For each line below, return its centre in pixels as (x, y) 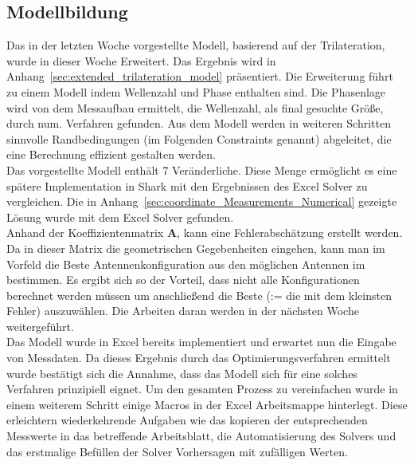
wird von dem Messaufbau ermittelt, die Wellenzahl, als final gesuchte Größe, (195, 107)
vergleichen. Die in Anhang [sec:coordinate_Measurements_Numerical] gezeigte (202, 201)
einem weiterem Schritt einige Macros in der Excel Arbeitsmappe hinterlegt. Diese (207, 404)
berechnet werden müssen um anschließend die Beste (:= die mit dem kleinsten (199, 295)
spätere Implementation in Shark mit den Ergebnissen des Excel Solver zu (187, 185)
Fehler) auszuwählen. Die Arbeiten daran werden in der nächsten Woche (183, 311)
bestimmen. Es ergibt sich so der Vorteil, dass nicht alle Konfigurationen (183, 280)
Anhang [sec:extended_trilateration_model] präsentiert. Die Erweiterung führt (200, 76)
